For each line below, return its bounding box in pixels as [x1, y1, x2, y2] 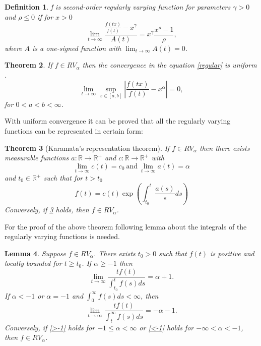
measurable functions [5, 152, 69, 163]
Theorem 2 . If [5, 60, 52, 70]
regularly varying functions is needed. [5, 231, 120, 242]
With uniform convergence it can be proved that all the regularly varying [5, 116, 231, 126]
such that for [43, 172, 83, 183]
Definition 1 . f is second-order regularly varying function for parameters [5, 2, 231, 12]
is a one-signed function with [32, 42, 121, 53]
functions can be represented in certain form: [5, 126, 143, 136]
